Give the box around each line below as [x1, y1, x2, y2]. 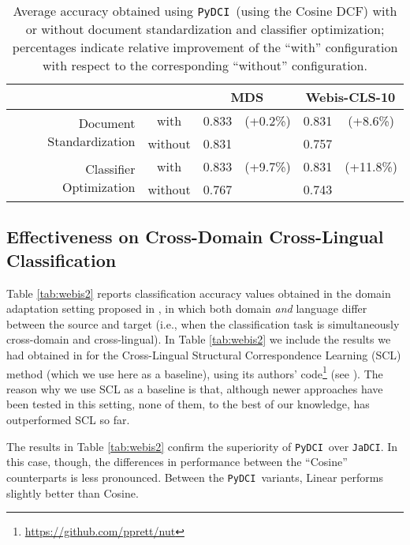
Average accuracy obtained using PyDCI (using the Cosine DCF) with [13, 2, 397, 20]
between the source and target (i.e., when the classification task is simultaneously [6, 315, 400, 332]
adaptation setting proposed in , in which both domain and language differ [6, 300, 367, 317]
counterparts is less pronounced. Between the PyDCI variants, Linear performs [6, 468, 383, 485]
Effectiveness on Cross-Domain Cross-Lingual [6, 224, 384, 249]
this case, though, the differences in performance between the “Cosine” [6, 453, 348, 470]
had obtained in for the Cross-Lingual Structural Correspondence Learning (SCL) [6, 346, 401, 363]
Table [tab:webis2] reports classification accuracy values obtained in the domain [6, 284, 391, 301]
